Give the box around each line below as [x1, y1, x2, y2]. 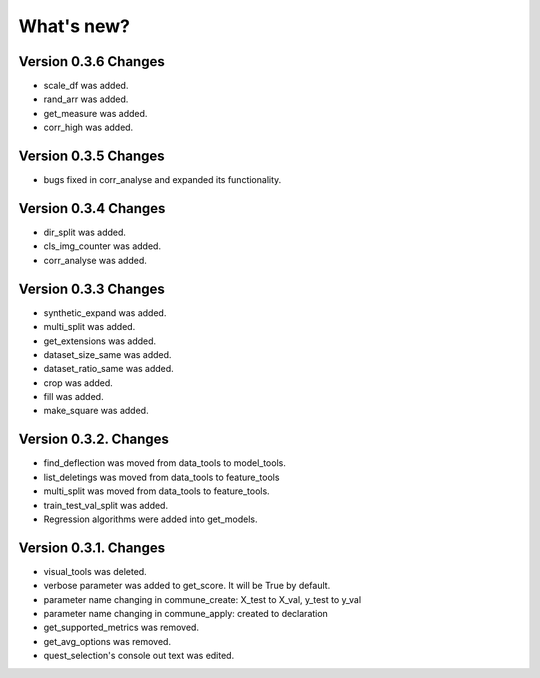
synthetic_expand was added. [43, 306, 167, 319]
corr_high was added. [43, 121, 134, 134]
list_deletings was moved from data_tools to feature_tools [43, 471, 280, 483]
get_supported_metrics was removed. [43, 621, 200, 634]
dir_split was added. [43, 226, 127, 239]
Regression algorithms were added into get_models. [43, 513, 259, 525]
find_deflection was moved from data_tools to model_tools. [43, 457, 287, 469]
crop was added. [43, 376, 114, 389]
